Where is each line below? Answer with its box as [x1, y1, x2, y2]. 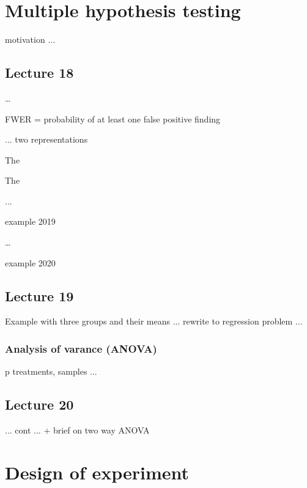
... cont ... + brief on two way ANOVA [5, 424, 150, 437]
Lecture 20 [5, 395, 74, 414]
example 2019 [5, 215, 56, 228]
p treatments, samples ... [5, 365, 97, 378]
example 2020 [5, 256, 56, 269]
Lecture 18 [5, 63, 74, 82]
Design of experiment [5, 459, 190, 484]
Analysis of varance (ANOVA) [5, 340, 157, 356]
